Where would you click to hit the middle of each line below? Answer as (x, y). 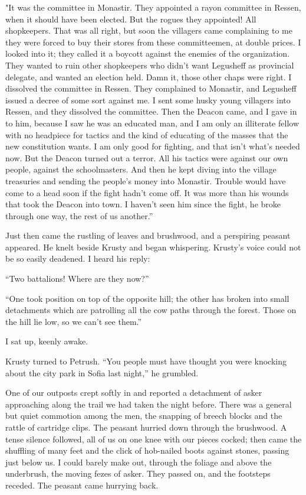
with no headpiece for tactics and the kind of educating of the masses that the (147, 134)
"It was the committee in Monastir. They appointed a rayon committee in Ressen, (153, 7)
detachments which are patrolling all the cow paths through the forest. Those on (151, 310)
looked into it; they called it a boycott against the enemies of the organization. (148, 53)
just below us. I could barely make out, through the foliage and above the (139, 462)
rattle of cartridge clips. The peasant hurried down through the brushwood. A (146, 427)
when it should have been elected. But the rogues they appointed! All (131, 19)
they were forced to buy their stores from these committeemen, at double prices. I (153, 42)
